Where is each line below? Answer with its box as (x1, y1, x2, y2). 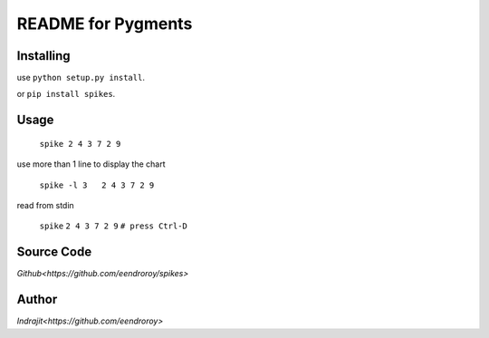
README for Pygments (16, 14, 193, 34)
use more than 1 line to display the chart (16, 159, 166, 169)
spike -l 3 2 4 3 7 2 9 (39, 179, 155, 190)
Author (16, 292, 58, 307)
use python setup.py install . (16, 72, 145, 83)
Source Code (16, 245, 92, 260)
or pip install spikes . (16, 89, 116, 100)
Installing (16, 48, 72, 63)
